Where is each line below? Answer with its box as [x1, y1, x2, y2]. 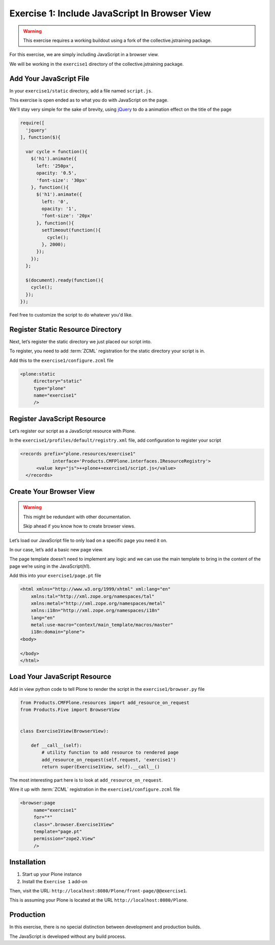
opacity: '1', [41, 206, 77, 212]
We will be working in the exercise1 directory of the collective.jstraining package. [9, 61, 184, 67]
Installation [9, 858, 46, 866]
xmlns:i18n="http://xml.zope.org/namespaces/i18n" [31, 608, 160, 614]
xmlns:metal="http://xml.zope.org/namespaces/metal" [31, 600, 166, 606]
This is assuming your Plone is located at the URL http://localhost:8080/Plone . [9, 897, 188, 903]
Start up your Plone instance [22, 871, 82, 878]
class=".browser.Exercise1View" [33, 821, 115, 827]
